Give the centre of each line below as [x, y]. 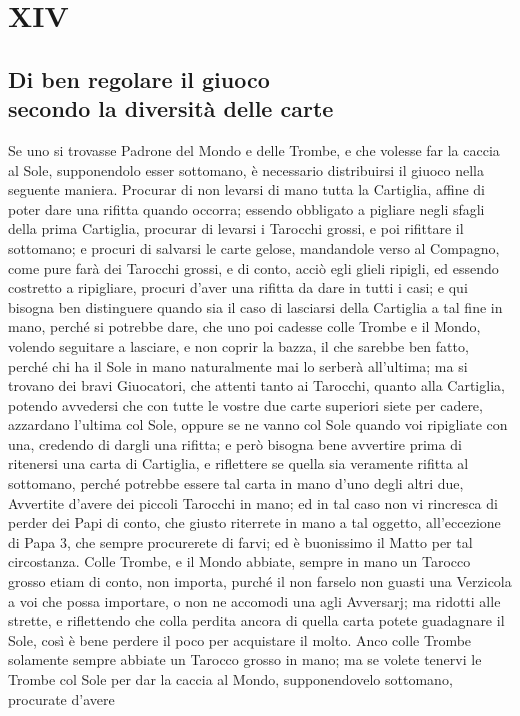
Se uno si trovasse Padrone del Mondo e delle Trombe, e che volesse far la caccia [254, 149]
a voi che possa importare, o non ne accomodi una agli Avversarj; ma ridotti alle [254, 600]
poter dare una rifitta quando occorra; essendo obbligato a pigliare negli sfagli [246, 208]
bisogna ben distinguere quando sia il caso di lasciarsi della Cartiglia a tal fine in [255, 306]
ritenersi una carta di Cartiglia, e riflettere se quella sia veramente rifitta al [238, 463]
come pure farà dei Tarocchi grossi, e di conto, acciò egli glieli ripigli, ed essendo [253, 267]
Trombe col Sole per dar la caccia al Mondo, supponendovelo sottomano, [230, 679]
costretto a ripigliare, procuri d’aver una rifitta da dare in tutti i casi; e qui [238, 287]
